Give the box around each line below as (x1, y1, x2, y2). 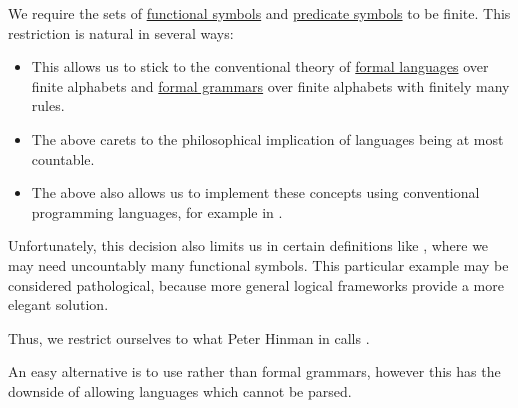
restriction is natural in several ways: (8, 22, 234, 43)
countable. (31, 148, 95, 169)
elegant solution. (8, 294, 109, 315)
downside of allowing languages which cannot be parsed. (8, 380, 352, 401)
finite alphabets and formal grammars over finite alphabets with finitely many (31, 75, 510, 96)
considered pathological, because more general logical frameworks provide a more (8, 274, 504, 295)
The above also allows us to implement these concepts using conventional (31, 182, 480, 203)
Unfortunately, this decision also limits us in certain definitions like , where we (8, 235, 489, 256)
